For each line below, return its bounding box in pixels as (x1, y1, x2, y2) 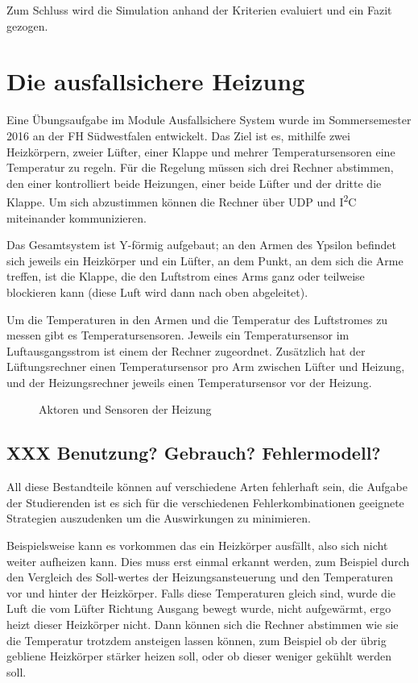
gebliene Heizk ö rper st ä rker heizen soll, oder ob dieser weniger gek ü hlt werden (6, 648, 392, 664)
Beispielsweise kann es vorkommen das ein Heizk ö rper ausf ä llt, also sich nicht (6, 537, 388, 554)
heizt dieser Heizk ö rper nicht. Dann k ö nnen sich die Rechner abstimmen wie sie (6, 616, 399, 633)
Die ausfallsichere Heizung (6, 65, 305, 98)
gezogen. (6, 17, 48, 34)
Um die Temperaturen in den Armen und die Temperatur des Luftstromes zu (6, 310, 388, 327)
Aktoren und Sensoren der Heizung (39, 401, 212, 418)
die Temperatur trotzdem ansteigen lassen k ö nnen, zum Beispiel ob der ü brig (6, 631, 387, 648)
